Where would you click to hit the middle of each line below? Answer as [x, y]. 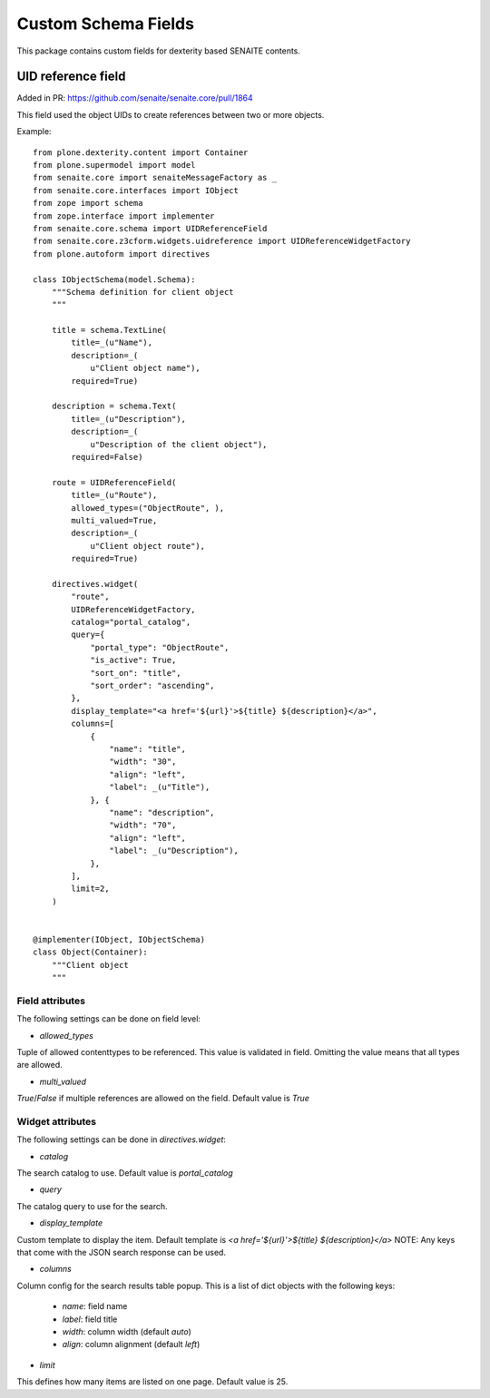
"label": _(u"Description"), [174, 851]
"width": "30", [143, 762]
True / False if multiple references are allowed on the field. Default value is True [163, 1099]
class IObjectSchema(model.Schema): [114, 279]
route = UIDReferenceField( [114, 482]
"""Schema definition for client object [143, 292]
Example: [34, 132]
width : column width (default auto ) [127, 1331]
